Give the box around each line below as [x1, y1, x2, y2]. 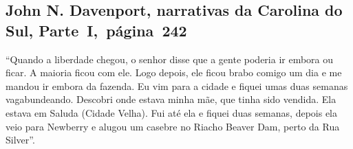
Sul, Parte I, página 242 [6, 19, 187, 41]
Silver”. [6, 133, 35, 147]
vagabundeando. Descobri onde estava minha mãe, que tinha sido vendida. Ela [6, 92, 336, 106]
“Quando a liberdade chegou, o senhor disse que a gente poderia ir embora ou [6, 51, 334, 66]
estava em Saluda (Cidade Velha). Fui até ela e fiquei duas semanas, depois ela [6, 105, 337, 119]
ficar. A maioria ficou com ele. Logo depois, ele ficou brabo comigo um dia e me [6, 65, 342, 80]
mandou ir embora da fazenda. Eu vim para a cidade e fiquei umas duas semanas [6, 78, 348, 93]
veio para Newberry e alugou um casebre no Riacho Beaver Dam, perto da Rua [6, 119, 340, 133]
